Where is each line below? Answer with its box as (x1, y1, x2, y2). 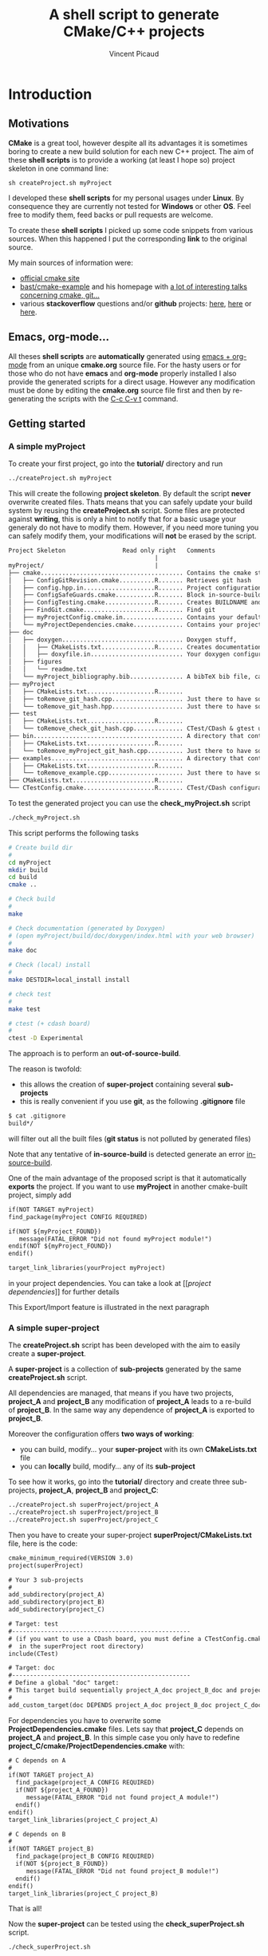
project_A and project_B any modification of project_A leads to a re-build (8, 1397, 251, 1406)
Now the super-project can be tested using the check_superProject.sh (8, 1919, 245, 1929)
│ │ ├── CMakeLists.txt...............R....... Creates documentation (8, 643, 262, 651)
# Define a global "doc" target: (8, 1679, 120, 1687)
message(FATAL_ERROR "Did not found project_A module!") (26, 1793, 219, 1802)
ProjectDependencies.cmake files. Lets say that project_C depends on (8, 1724, 244, 1733)
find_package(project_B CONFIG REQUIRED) (15, 1852, 156, 1860)
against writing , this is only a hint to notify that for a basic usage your (8, 515, 237, 524)
